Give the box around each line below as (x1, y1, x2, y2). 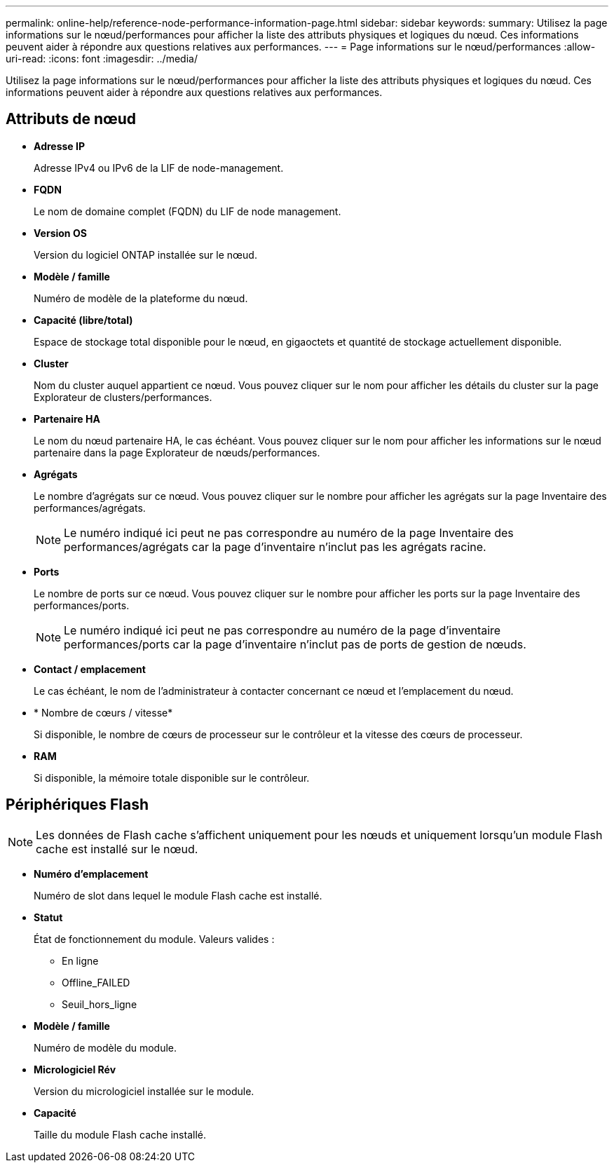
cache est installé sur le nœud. (36, 841, 198, 856)
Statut (34, 911, 63, 923)
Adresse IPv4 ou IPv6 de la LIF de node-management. (34, 161, 284, 174)
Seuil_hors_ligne (62, 998, 137, 1010)
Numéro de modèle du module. (34, 1041, 177, 1054)
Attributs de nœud (6, 110, 137, 128)
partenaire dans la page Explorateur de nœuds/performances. (34, 446, 320, 459)
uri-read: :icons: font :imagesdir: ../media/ (6, 53, 198, 64)
